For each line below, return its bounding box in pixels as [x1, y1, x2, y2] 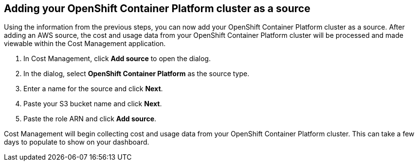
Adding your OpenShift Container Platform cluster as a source [4, 2, 310, 15]
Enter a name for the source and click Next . [23, 84, 163, 93]
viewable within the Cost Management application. [4, 39, 166, 48]
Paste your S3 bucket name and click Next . [23, 99, 162, 108]
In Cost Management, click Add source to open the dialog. [23, 54, 211, 63]
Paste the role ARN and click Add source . [23, 115, 157, 123]
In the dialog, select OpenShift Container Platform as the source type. [23, 69, 250, 78]
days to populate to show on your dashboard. [4, 138, 149, 147]
